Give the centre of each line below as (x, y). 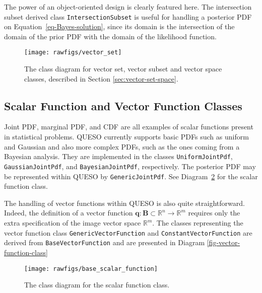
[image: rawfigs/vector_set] (73, 53)
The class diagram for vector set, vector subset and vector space (123, 69)
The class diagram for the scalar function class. (97, 285)
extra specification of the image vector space (73, 223)
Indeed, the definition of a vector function (69, 213)
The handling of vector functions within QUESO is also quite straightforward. (124, 203)
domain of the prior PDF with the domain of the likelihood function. (110, 36)
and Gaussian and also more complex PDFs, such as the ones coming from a (122, 146)
